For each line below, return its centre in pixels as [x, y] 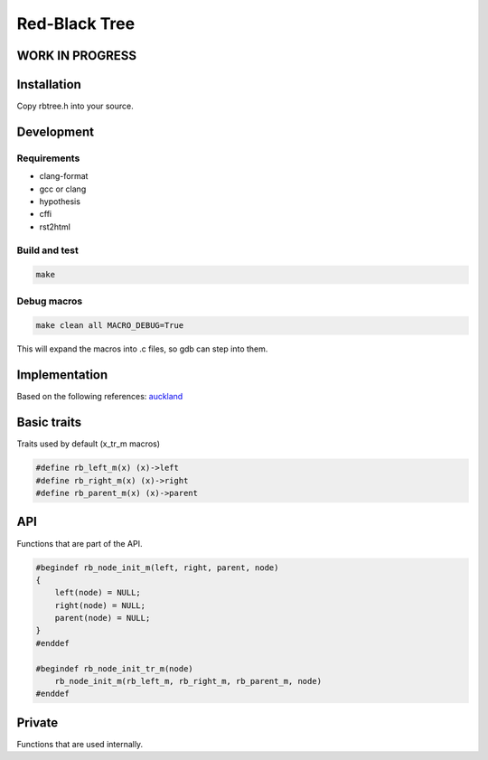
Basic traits [49, 422]
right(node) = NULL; [100, 605]
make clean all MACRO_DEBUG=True [110, 326]
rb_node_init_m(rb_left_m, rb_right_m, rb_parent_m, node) [188, 681]
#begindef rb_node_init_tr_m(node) [114, 668]
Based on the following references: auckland [100, 397]
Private [38, 722]
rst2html [55, 227]
